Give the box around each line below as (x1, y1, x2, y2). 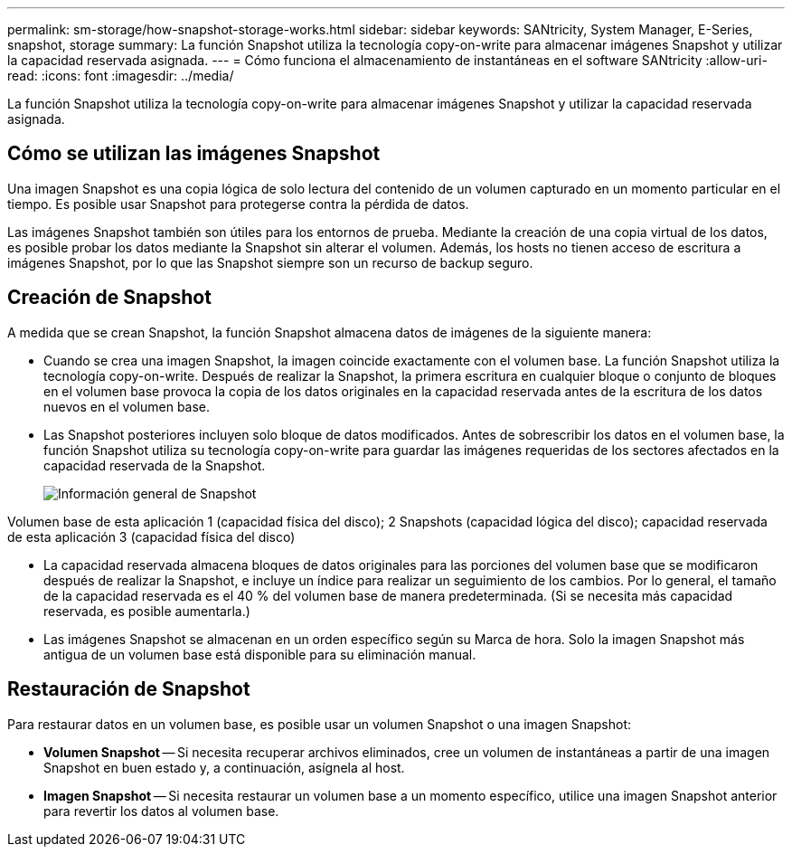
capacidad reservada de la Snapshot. (43, 457, 266, 473)
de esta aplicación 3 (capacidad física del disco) (7, 528, 296, 545)
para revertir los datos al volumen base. (43, 802, 279, 819)
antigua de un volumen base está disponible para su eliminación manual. (43, 646, 476, 662)
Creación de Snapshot (7, 286, 212, 309)
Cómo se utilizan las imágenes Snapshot (7, 142, 381, 166)
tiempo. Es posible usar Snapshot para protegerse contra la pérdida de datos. (7, 195, 469, 212)
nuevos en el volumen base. (43, 398, 211, 414)
